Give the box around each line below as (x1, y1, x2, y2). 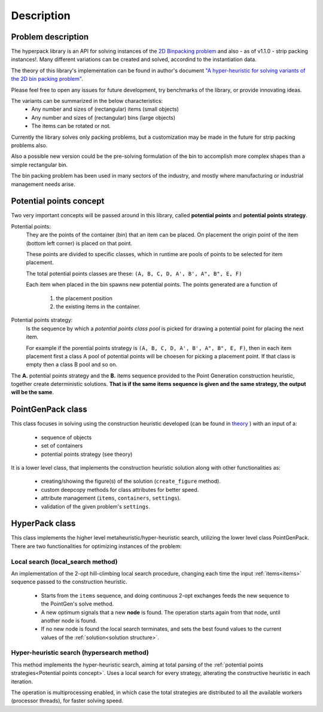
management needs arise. (11, 180, 75, 188)
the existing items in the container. (56, 303, 141, 310)
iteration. (11, 678, 33, 685)
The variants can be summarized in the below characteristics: (11, 98, 163, 105)
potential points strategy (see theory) (41, 451, 133, 458)
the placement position (56, 294, 113, 302)
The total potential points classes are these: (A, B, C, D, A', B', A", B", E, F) (26, 270, 242, 277)
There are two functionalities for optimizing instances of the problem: (11, 542, 182, 550)
